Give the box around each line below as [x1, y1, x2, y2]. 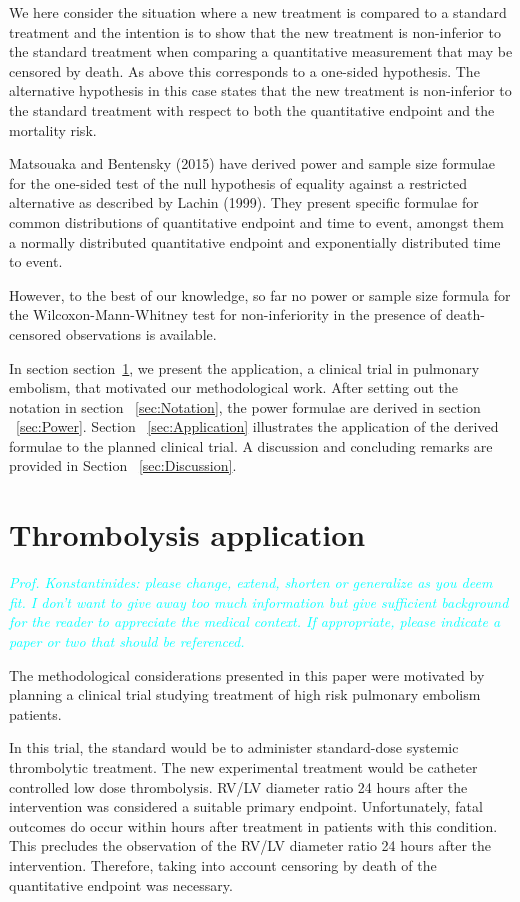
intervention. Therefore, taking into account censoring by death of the [9, 854, 437, 875]
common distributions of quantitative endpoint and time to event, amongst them [9, 211, 504, 232]
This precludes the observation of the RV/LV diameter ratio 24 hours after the [9, 835, 491, 856]
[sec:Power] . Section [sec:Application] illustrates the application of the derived [16, 416, 499, 437]
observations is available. [65, 323, 217, 344]
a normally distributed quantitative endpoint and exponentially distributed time [9, 231, 501, 252]
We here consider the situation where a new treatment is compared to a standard [9, 2, 507, 22]
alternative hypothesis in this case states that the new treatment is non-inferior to [9, 80, 512, 101]
